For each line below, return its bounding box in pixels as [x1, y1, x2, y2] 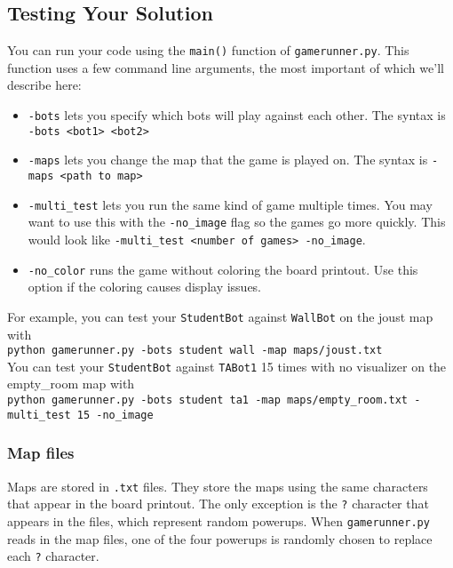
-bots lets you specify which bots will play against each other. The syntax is [28, 106, 446, 124]
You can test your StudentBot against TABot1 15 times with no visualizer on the [7, 356, 447, 375]
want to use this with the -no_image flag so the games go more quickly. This [28, 212, 446, 231]
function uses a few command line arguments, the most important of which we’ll [7, 58, 444, 76]
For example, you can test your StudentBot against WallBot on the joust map [7, 307, 433, 325]
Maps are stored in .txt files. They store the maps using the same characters [7, 476, 428, 495]
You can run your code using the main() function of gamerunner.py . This [7, 41, 409, 60]
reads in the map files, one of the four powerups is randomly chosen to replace [7, 529, 433, 548]
